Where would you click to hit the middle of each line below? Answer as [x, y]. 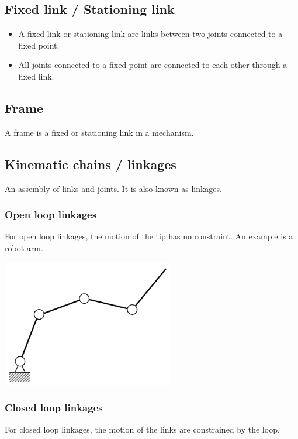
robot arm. [24, 247]
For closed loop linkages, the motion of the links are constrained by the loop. [142, 429]
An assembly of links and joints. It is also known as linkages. [113, 188]
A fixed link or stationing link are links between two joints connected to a [150, 34]
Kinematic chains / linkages [91, 164]
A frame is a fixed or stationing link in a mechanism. [99, 132]
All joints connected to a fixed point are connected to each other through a [153, 65]
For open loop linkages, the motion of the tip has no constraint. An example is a [149, 236]
